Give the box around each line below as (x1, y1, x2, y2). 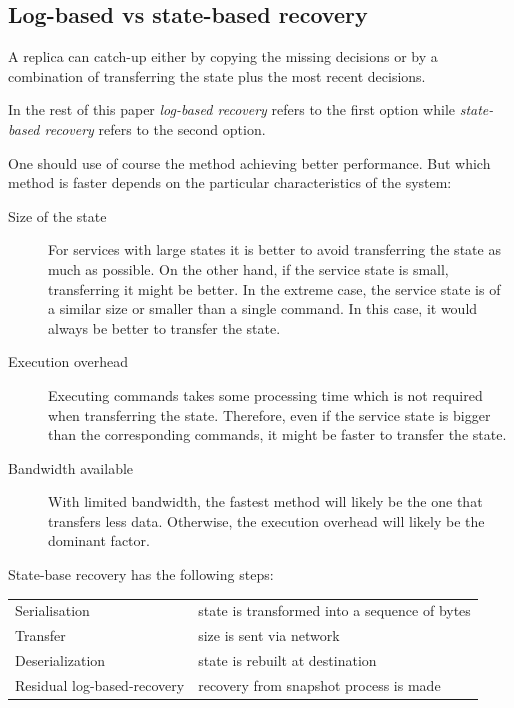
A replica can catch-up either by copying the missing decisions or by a (8, 46, 438, 67)
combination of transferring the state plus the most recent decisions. (8, 65, 426, 86)
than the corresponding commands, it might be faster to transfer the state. (48, 424, 507, 445)
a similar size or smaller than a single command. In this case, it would (48, 298, 478, 319)
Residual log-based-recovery (15, 674, 185, 695)
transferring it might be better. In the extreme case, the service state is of (48, 278, 501, 299)
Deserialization (15, 650, 106, 671)
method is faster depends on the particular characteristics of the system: (8, 172, 452, 193)
